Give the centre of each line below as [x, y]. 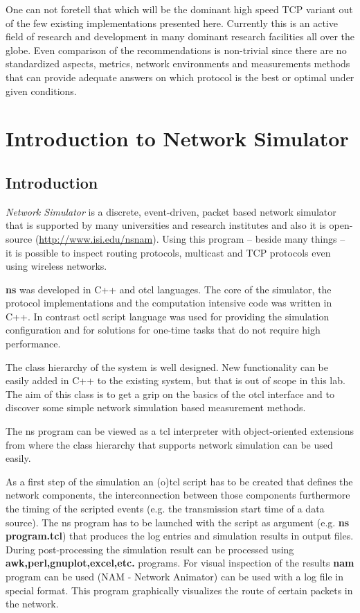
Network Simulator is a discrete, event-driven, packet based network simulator [171, 211]
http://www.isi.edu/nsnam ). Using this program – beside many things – [192, 238]
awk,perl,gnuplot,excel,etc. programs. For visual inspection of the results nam [180, 563]
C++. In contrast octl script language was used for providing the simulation [168, 316]
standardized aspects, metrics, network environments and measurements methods [178, 63]
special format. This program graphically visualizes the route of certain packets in [179, 590]
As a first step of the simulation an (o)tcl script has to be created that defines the [179, 481]
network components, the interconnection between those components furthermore [178, 495]
